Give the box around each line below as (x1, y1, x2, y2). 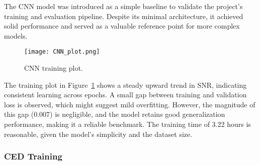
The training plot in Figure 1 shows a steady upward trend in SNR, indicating (4, 79, 247, 90)
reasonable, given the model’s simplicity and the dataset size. (4, 128, 193, 139)
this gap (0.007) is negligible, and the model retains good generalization (4, 109, 225, 119)
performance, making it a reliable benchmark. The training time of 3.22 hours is (4, 119, 251, 129)
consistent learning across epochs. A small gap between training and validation (4, 89, 247, 100)
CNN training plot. (24, 63, 83, 73)
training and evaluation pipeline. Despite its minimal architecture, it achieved (4, 11, 243, 21)
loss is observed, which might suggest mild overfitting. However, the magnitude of (4, 99, 255, 109)
